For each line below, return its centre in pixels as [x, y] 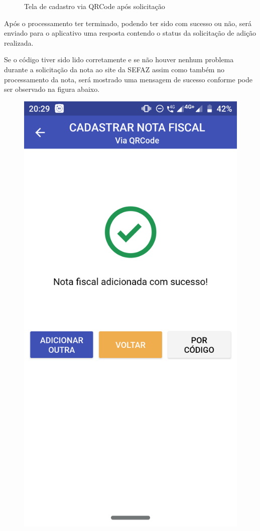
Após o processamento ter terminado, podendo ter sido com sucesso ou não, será [128, 23]
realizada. [19, 42]
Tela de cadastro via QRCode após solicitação [95, 6]
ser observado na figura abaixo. [52, 89]
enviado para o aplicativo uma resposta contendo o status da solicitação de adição [130, 33]
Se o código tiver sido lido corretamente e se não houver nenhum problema [119, 59]
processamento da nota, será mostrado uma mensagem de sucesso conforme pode [128, 79]
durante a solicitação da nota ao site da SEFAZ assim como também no [114, 69]
